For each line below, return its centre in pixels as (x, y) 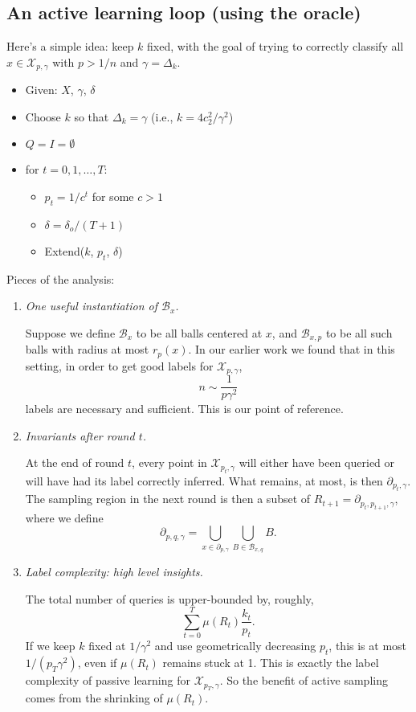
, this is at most (367, 646)
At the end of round (75, 462)
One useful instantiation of (92, 306)
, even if (97, 663)
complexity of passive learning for (108, 680)
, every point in (169, 462)
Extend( (65, 250)
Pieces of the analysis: (61, 278)
